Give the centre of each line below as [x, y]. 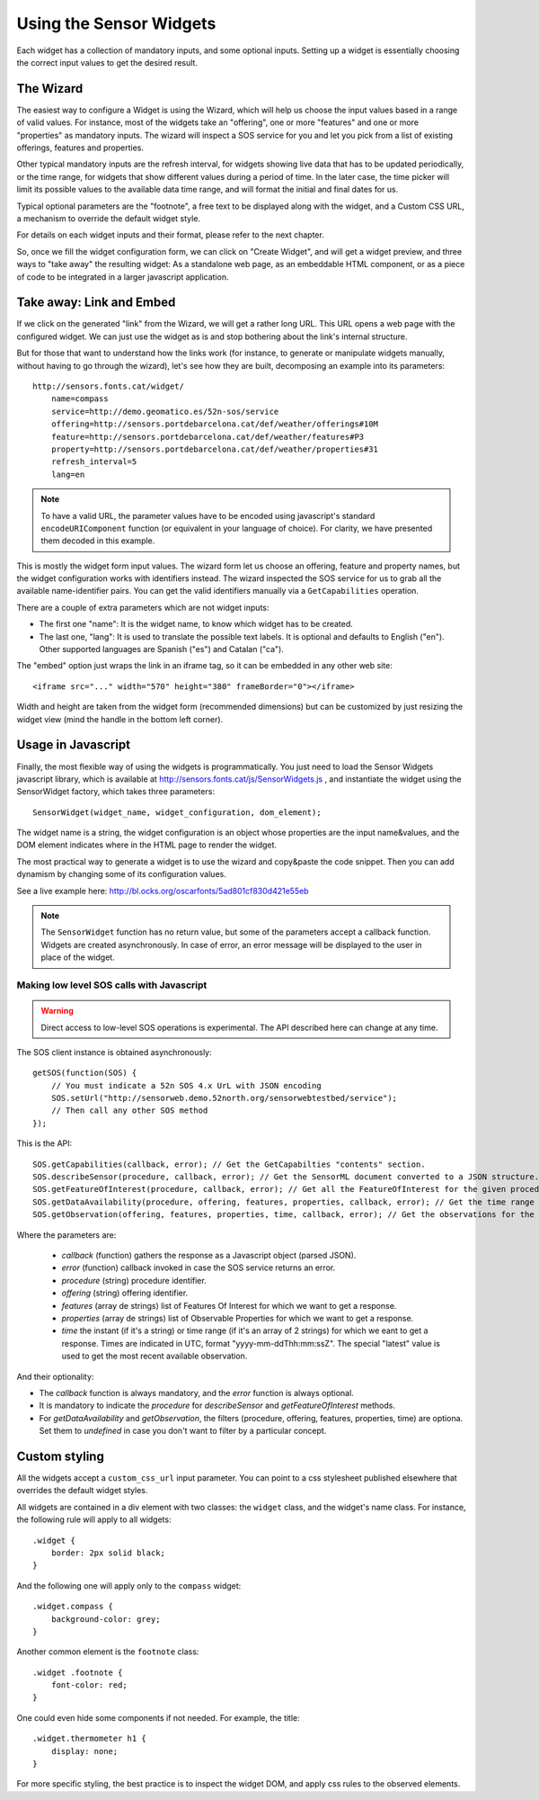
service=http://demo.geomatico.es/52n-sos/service [165, 411]
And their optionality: [55, 1376]
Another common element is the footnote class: [108, 1652]
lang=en [68, 474]
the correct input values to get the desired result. [107, 62]
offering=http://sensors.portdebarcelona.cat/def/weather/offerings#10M [215, 424]
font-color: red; [89, 1685]
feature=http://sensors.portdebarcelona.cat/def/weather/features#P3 [208, 437]
